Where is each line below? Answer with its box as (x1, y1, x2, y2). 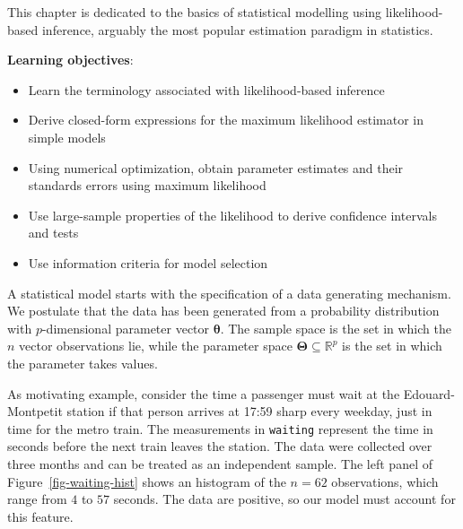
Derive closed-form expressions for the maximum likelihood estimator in (28, 110, 424, 129)
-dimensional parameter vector (41, 318, 210, 337)
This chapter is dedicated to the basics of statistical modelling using (7, 3, 382, 21)
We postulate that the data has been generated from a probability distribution (7, 301, 440, 320)
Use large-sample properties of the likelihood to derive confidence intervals (28, 205, 437, 224)
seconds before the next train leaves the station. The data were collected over (7, 437, 432, 455)
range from (7, 490, 67, 508)
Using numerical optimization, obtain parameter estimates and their (28, 158, 404, 177)
